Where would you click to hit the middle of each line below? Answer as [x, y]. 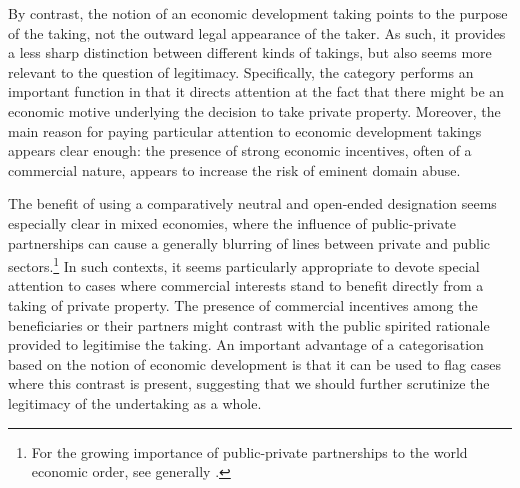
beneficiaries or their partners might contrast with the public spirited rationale [249, 324]
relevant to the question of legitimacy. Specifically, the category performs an [241, 71]
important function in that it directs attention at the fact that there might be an [256, 91]
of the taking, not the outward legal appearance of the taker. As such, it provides [257, 32]
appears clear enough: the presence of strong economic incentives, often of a [240, 150]
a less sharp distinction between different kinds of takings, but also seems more [250, 52]
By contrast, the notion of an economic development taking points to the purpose [258, 13]
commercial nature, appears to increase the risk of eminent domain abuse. [234, 169]
